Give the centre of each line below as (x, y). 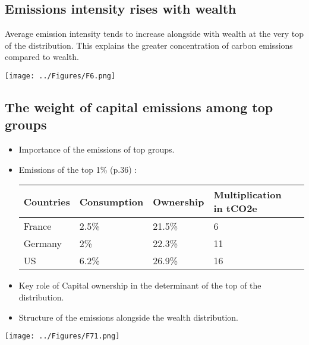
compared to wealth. (42, 57)
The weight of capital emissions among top (139, 107)
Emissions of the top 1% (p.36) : (78, 169)
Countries (47, 201)
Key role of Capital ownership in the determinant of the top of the (140, 285)
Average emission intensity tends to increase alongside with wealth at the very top (154, 34)
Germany (42, 243)
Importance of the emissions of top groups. (97, 149)
